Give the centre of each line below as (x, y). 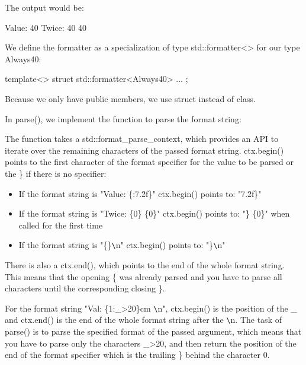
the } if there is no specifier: (56, 173)
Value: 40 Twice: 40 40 (46, 27)
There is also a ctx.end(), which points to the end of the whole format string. (145, 264)
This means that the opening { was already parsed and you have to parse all (144, 276)
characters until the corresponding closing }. (85, 288)
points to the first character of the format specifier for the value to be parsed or (149, 162)
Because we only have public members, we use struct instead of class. (130, 98)
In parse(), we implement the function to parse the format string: (123, 118)
